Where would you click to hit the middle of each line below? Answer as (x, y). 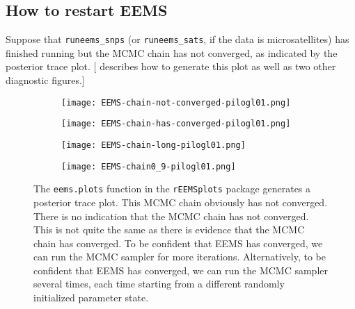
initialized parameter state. (91, 298)
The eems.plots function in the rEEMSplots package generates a (172, 189)
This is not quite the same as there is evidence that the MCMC (169, 229)
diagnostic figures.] (45, 80)
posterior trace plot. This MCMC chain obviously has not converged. (181, 202)
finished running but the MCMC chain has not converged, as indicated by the (172, 52)
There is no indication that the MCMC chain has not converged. (171, 216)
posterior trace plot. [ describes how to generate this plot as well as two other (171, 66)
